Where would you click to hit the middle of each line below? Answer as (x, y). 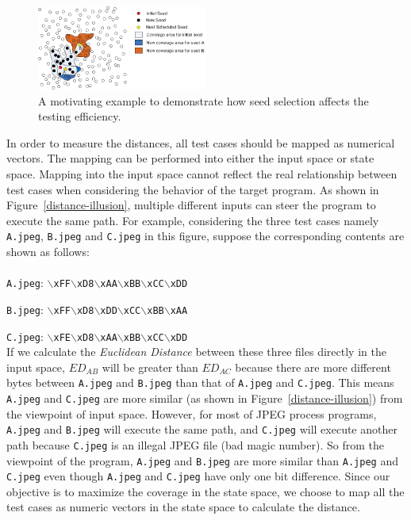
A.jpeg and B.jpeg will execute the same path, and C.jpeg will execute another (202, 429)
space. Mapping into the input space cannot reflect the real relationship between (202, 173)
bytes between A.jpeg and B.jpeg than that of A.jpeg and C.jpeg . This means (200, 382)
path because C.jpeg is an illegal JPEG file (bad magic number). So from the (195, 444)
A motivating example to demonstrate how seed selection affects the (204, 100)
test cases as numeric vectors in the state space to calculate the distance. (183, 507)
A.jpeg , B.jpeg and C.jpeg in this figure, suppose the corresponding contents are (205, 236)
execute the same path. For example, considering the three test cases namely (193, 220)
